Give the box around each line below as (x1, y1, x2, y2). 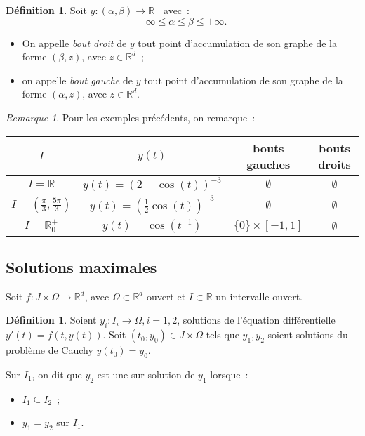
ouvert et (146, 289, 186, 303)
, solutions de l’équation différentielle (177, 312, 336, 327)
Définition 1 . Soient (6, 312, 97, 327)
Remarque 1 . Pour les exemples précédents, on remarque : (6, 110, 255, 124)
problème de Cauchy (6, 343, 93, 357)
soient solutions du (267, 327, 348, 342)
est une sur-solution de (97, 366, 195, 381)
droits (318, 155, 351, 172)
